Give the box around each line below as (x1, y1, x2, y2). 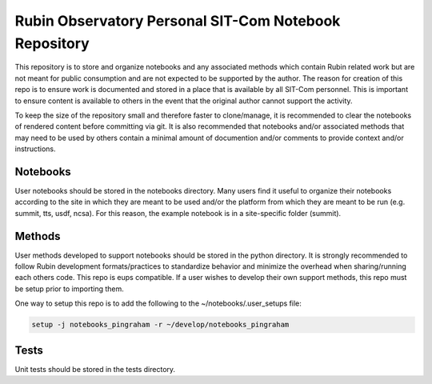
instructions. (14, 144, 56, 154)
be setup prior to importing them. (14, 284, 124, 294)
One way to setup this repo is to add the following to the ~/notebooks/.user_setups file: (14, 298, 302, 308)
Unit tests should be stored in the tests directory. (14, 364, 176, 374)
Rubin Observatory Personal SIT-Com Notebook (14, 12, 341, 30)
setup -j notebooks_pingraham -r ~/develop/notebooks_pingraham (31, 320, 290, 330)
